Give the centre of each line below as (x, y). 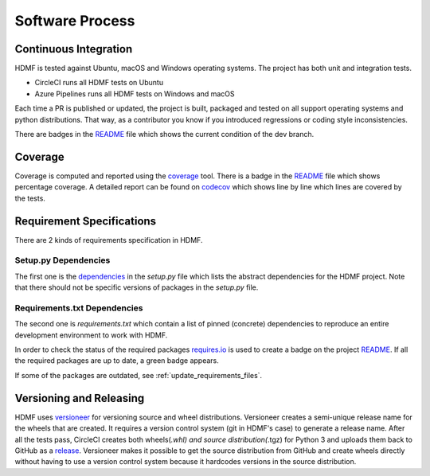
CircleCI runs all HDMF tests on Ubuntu (99, 83)
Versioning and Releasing (80, 398)
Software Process (75, 21)
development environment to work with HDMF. (91, 335)
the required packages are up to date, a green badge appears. (117, 361)
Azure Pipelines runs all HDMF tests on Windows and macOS (135, 94)
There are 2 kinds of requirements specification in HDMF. (109, 240)
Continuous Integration (74, 49)
